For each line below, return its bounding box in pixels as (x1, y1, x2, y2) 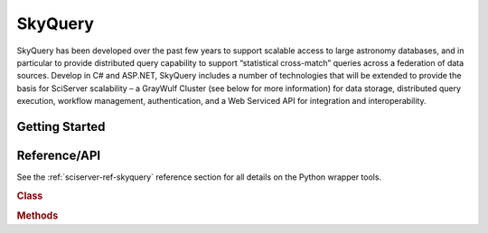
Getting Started (16, 118, 106, 135)
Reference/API (16, 147, 101, 163)
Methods (16, 210, 59, 222)
